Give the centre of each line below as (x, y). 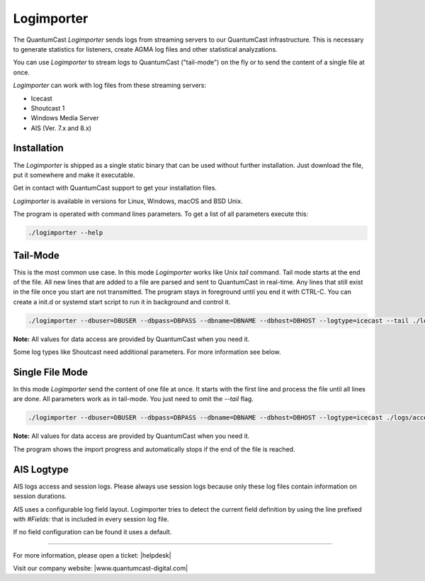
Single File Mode (51, 372)
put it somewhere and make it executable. (74, 175)
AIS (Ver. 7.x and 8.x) (61, 128)
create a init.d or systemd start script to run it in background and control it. (122, 301)
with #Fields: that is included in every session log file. (91, 519)
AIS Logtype (41, 470)
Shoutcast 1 (48, 108)
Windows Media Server (65, 118)
